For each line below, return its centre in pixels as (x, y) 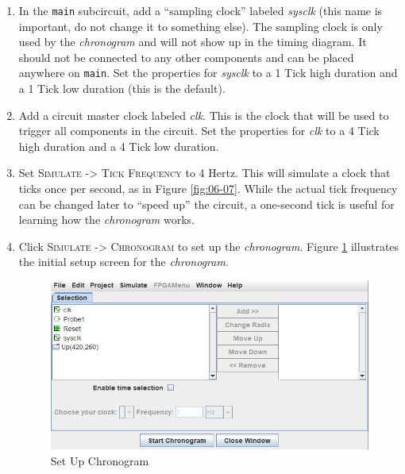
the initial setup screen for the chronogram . (123, 262)
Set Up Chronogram (100, 461)
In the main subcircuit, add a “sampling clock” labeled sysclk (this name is (201, 10)
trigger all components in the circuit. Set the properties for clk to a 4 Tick (199, 131)
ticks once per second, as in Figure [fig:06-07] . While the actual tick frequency (208, 189)
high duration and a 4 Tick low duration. (119, 146)
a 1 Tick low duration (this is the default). (122, 89)
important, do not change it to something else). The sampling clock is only (201, 26)
